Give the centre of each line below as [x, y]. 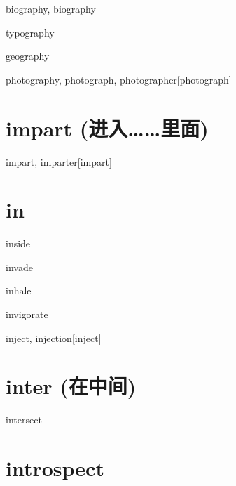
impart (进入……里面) [107, 127]
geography [28, 56]
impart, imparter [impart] [59, 161]
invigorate [27, 314]
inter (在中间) [71, 386]
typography [30, 32]
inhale [19, 290]
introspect [55, 468]
